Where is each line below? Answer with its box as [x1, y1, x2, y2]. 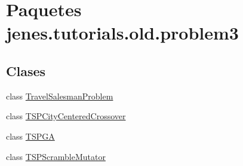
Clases [6, 61, 46, 80]
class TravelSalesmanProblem [6, 89, 113, 102]
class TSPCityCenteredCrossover [6, 110, 126, 122]
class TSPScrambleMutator [6, 150, 106, 162]
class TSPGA [6, 129, 55, 142]
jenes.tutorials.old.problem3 [6, 20, 239, 45]
